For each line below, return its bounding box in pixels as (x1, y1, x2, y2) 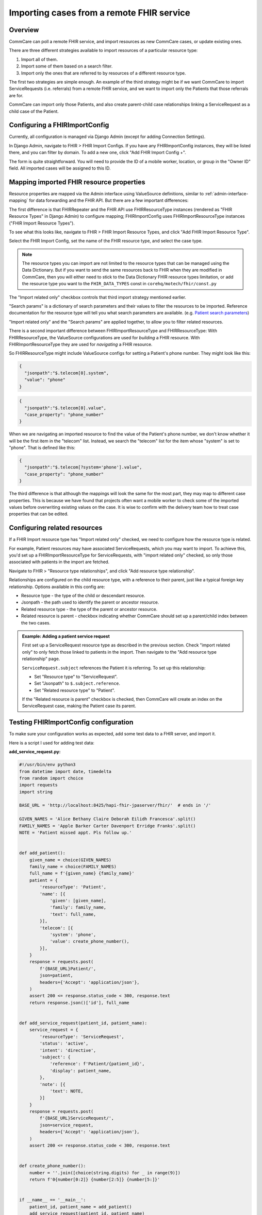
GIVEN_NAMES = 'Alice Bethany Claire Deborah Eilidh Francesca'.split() (19, 816, 196, 822)
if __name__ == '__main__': (19, 1197, 86, 1203)
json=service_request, (39, 1122, 94, 1128)
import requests (19, 782, 58, 788)
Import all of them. (21, 56, 58, 62)
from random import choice (19, 775, 83, 781)
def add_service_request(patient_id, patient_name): (19, 1020, 147, 1025)
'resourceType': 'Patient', (39, 885, 107, 890)
